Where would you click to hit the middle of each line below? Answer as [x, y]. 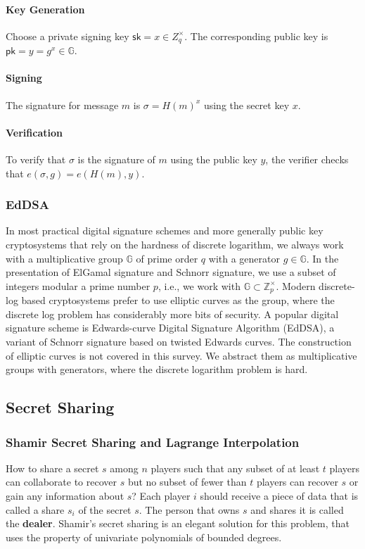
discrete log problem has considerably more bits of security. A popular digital [172, 314]
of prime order [167, 258]
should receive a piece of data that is [279, 496]
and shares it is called [297, 509]
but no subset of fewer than [187, 482]
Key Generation [45, 9]
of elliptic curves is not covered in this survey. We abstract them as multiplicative [181, 355]
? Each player [161, 496]
